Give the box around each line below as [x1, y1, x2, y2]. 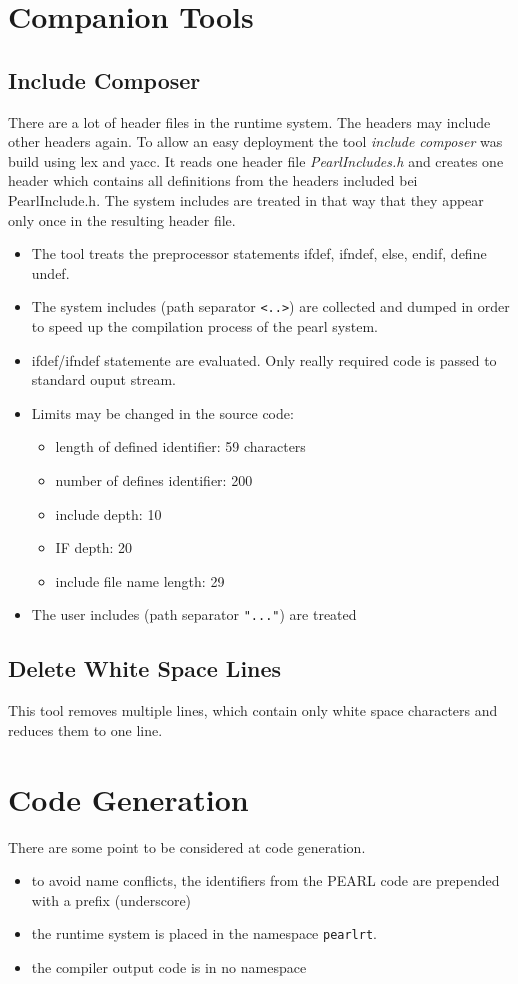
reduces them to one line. [8, 719, 163, 740]
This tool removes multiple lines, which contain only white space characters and [8, 700, 498, 721]
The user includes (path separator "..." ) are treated [31, 604, 357, 625]
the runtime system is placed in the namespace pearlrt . [31, 923, 378, 944]
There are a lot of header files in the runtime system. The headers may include [8, 111, 491, 132]
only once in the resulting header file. [8, 209, 236, 230]
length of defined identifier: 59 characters [55, 436, 306, 457]
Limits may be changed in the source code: [31, 402, 294, 423]
